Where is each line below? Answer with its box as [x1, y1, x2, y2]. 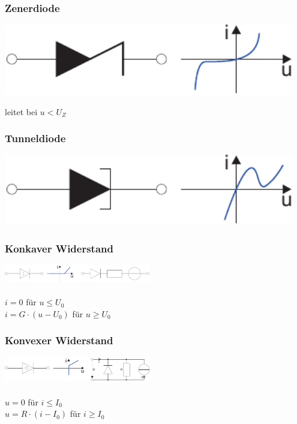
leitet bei [5, 105, 38, 118]
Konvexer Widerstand [5, 333, 113, 348]
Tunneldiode [5, 131, 66, 146]
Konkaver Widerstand [5, 240, 113, 255]
